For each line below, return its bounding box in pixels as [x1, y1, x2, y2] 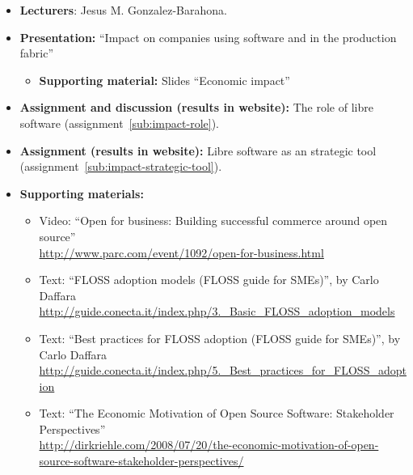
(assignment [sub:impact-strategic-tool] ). [19, 158, 222, 175]
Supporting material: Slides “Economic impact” [39, 71, 290, 88]
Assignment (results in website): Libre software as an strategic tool [19, 142, 377, 159]
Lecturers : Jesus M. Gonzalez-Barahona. [19, 2, 227, 18]
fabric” [19, 45, 54, 61]
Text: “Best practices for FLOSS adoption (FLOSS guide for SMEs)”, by [39, 329, 401, 346]
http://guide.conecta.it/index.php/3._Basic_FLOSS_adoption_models [39, 303, 395, 320]
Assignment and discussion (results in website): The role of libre [19, 99, 373, 116]
